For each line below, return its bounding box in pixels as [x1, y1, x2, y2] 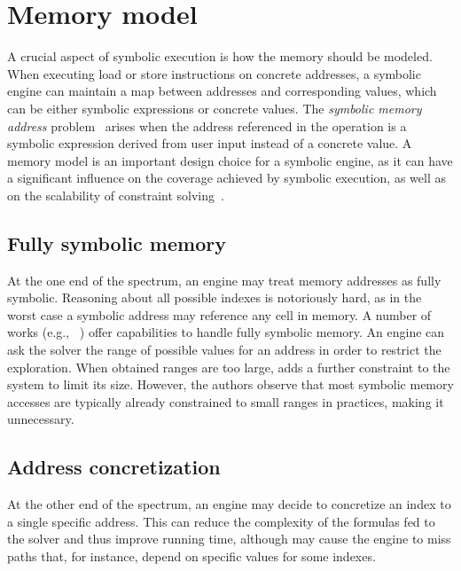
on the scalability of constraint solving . [7, 185, 224, 204]
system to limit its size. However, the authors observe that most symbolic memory [7, 375, 454, 394]
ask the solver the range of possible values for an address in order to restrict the [7, 340, 441, 359]
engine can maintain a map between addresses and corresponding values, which [7, 82, 437, 100]
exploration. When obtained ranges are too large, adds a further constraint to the [7, 357, 450, 376]
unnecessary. [7, 410, 74, 428]
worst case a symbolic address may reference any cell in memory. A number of [7, 305, 432, 324]
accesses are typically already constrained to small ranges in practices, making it [7, 392, 444, 411]
